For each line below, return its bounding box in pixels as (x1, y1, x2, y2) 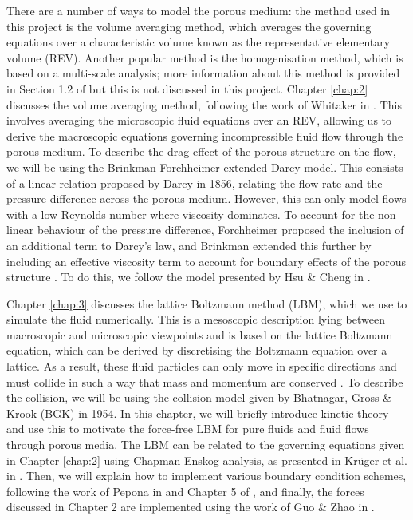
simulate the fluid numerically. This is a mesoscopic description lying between (6, 311, 385, 327)
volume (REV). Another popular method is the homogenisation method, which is (6, 49, 403, 65)
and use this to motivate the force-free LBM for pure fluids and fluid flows (6, 420, 369, 437)
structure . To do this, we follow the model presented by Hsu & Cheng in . (6, 268, 371, 285)
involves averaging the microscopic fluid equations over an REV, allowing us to (6, 112, 392, 129)
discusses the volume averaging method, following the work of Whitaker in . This (6, 96, 402, 113)
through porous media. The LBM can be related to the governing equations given (6, 436, 405, 453)
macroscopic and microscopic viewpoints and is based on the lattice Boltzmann (6, 326, 393, 343)
